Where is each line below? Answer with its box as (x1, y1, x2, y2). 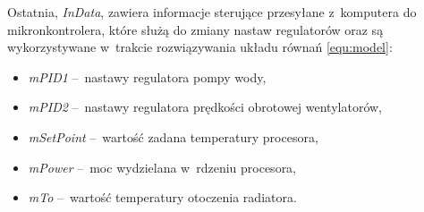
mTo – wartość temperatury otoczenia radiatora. (28, 188, 297, 207)
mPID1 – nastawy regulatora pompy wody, (28, 67, 267, 86)
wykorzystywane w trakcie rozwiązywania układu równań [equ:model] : (7, 38, 393, 56)
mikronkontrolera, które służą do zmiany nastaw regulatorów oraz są (7, 20, 384, 38)
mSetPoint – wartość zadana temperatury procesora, (28, 127, 318, 146)
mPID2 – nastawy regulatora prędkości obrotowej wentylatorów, (28, 98, 382, 116)
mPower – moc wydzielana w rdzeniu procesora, (28, 157, 297, 176)
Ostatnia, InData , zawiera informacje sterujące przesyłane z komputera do (7, 3, 417, 21)
